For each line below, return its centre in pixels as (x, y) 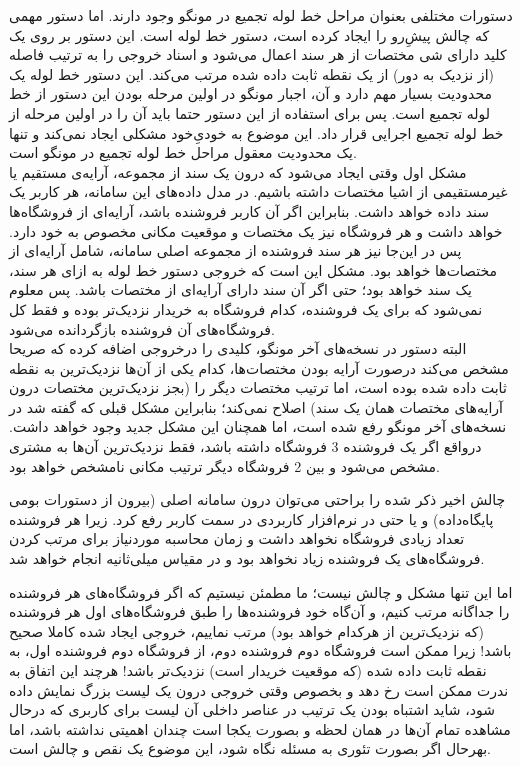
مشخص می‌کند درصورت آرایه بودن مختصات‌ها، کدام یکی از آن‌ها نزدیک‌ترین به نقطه (259, 367)
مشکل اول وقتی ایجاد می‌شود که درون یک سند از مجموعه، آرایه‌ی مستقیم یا (238, 171)
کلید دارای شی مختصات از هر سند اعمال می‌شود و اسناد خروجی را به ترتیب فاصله (258, 54)
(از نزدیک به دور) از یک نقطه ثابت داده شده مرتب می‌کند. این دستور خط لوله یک (251, 73)
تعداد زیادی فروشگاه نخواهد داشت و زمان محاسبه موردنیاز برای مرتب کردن (237, 538)
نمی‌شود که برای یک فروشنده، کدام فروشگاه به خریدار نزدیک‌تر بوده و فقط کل (246, 308)
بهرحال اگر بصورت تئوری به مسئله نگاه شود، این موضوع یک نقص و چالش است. (250, 748)
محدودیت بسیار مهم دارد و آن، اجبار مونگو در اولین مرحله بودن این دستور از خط (250, 93)
